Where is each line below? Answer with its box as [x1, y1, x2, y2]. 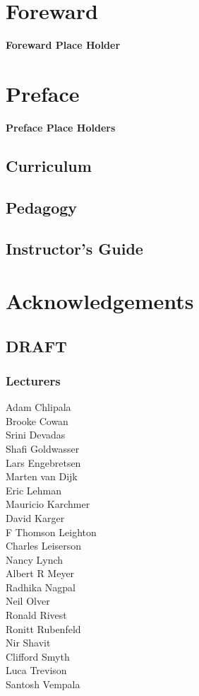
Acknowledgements [6, 286, 194, 315]
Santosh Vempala [6, 677, 80, 692]
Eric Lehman [6, 482, 61, 497]
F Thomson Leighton [6, 524, 97, 539]
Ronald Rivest [6, 608, 67, 622]
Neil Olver [6, 593, 50, 608]
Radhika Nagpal [6, 579, 76, 594]
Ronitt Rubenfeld [6, 621, 81, 636]
